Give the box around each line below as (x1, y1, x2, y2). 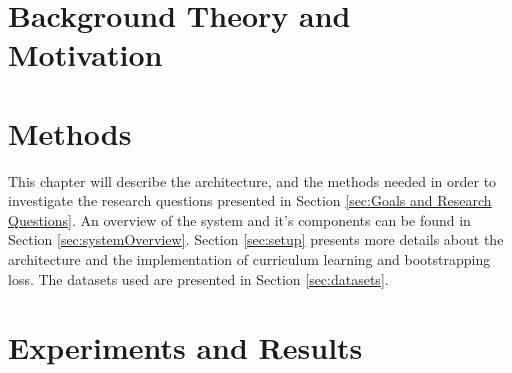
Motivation (8, 34, 163, 75)
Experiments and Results (8, 327, 363, 368)
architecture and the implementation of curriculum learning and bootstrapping (8, 249, 491, 270)
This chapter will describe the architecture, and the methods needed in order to (8, 170, 497, 191)
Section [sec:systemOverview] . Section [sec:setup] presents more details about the (8, 229, 504, 250)
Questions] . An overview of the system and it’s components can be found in (8, 209, 471, 230)
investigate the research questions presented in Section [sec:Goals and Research (8, 190, 492, 211)
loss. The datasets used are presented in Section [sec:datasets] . (8, 268, 389, 289)
